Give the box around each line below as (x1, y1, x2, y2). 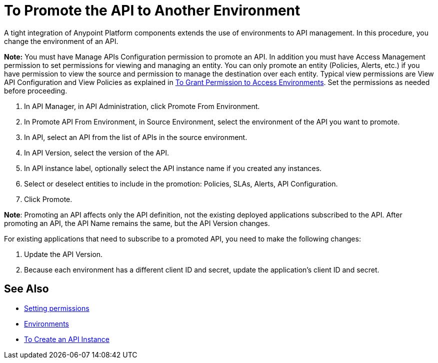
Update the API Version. (24, 249, 103, 258)
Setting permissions (24, 303, 89, 312)
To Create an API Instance (24, 334, 109, 343)
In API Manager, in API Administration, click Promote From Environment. (24, 101, 260, 110)
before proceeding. (4, 86, 67, 95)
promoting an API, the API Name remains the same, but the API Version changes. (4, 218, 270, 227)
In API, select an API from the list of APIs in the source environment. (24, 132, 247, 141)
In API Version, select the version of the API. (24, 148, 169, 157)
